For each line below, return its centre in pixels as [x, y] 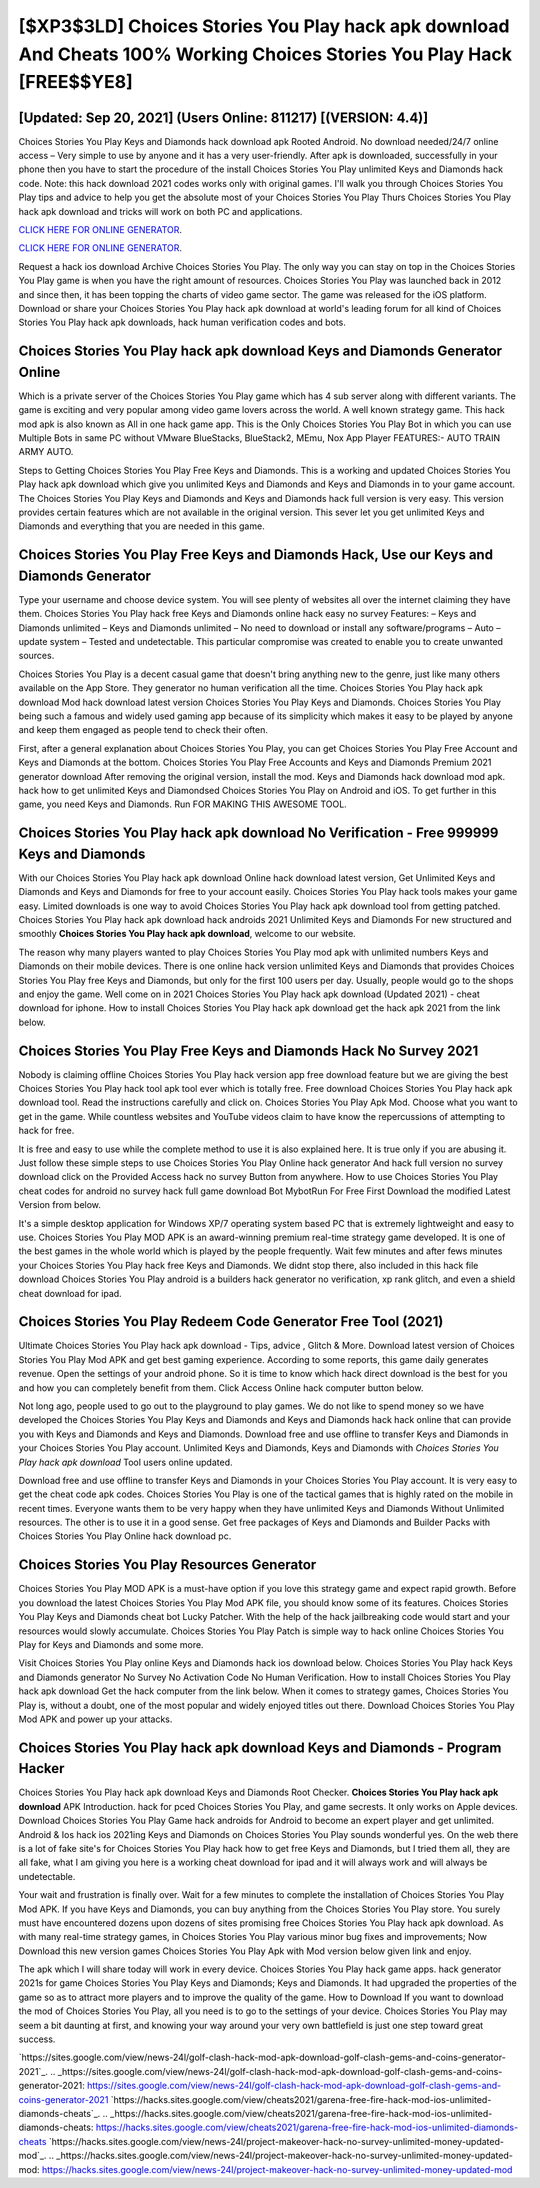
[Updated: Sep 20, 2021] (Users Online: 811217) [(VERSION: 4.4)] [223, 117]
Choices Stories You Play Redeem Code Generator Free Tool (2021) [231, 1321]
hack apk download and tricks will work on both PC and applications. [160, 211]
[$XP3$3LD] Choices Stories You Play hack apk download [264, 26]
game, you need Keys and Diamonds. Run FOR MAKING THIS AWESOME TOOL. [182, 804]
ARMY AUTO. [46, 452]
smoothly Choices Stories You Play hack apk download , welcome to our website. [187, 934]
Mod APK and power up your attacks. [95, 1719]
